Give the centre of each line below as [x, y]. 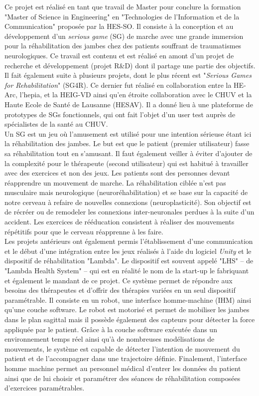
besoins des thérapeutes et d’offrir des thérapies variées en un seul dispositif [120, 290]
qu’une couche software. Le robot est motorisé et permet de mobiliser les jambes [127, 309]
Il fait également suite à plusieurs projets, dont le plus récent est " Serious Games [128, 75]
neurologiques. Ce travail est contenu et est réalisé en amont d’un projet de [119, 55]
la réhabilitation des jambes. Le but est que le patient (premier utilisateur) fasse [127, 143]
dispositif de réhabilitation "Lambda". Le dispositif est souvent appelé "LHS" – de [129, 261]
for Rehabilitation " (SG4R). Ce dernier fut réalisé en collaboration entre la [118, 85]
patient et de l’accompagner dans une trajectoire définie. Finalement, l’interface [126, 358]
